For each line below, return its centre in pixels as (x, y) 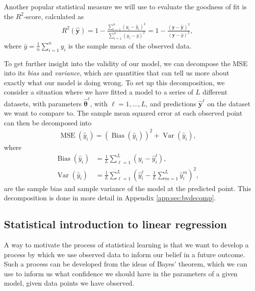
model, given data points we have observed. (69, 283)
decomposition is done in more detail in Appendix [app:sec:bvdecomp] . (110, 198)
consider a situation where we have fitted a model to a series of (99, 92)
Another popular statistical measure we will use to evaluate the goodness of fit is (125, 6)
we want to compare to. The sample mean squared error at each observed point (123, 113)
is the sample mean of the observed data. (130, 45)
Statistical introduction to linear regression (115, 224)
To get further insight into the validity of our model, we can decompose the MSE (126, 63)
